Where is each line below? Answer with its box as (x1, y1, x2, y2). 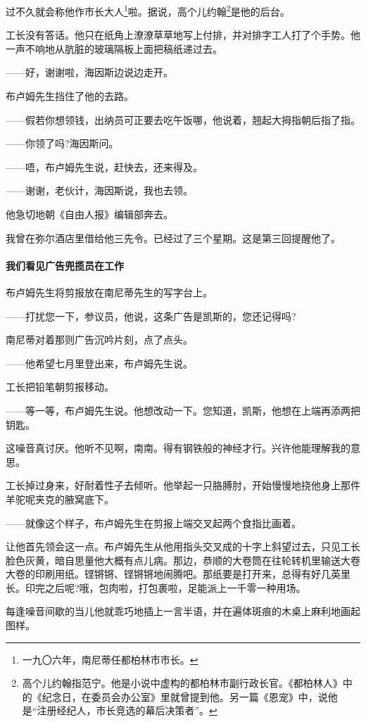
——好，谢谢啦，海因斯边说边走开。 (6, 65, 173, 80)
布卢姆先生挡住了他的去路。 (6, 89, 134, 103)
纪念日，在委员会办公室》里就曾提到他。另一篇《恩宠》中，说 (42, 689, 328, 704)
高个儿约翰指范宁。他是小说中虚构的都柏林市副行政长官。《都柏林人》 (22, 676, 343, 690)
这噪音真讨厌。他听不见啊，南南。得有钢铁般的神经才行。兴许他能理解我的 (6, 441, 351, 455)
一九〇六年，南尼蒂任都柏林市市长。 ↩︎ (22, 652, 198, 666)
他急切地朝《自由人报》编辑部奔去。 (6, 207, 173, 221)
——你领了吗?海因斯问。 (6, 136, 119, 151)
